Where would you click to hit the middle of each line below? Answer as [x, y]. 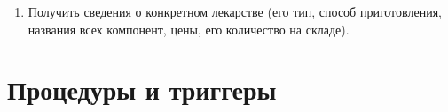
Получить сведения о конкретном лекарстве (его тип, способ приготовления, [235, 11]
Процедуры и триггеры [142, 90]
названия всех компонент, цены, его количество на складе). [189, 29]
